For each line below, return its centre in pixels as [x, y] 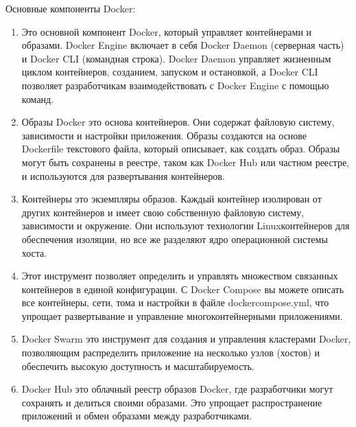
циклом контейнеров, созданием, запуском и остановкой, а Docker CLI [170, 72]
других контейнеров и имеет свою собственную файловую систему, [163, 212]
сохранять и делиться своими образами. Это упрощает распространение [172, 402]
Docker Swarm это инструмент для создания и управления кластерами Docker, [186, 339]
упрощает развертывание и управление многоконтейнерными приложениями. [182, 315]
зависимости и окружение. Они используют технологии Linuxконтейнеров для [186, 226]
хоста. [34, 252]
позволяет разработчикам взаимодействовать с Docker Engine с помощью [175, 85]
